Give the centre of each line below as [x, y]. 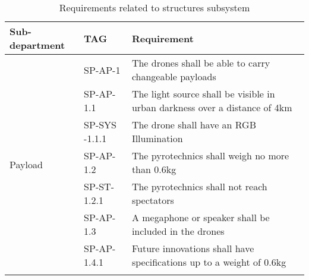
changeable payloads [174, 76]
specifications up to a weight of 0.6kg [209, 262]
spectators [153, 200]
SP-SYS [100, 125]
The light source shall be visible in [203, 94]
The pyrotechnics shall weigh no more [210, 155]
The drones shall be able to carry [201, 63]
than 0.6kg [154, 169]
